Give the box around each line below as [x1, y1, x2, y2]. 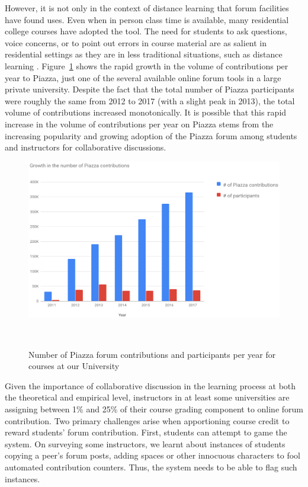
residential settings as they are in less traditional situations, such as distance [5, 48, 283, 60]
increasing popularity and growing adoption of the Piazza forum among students [5, 129, 297, 142]
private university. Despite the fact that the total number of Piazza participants [5, 83, 294, 95]
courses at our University [28, 360, 120, 372]
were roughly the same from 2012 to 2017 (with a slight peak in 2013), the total [5, 94, 295, 107]
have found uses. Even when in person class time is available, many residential [5, 13, 289, 25]
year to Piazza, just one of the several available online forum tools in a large [5, 71, 281, 84]
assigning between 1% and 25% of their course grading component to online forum [5, 403, 303, 415]
